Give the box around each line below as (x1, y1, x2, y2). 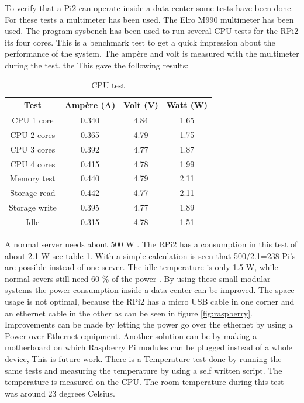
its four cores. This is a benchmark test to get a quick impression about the (5, 36, 275, 48)
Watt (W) (166, 99, 208, 111)
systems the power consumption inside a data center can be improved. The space (5, 284, 295, 296)
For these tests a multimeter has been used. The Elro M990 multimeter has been (5, 13, 294, 25)
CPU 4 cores (10, 157, 56, 170)
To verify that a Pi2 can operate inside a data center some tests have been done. (5, 2, 293, 13)
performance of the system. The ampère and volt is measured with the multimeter (5, 47, 299, 60)
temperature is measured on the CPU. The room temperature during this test (5, 376, 284, 388)
